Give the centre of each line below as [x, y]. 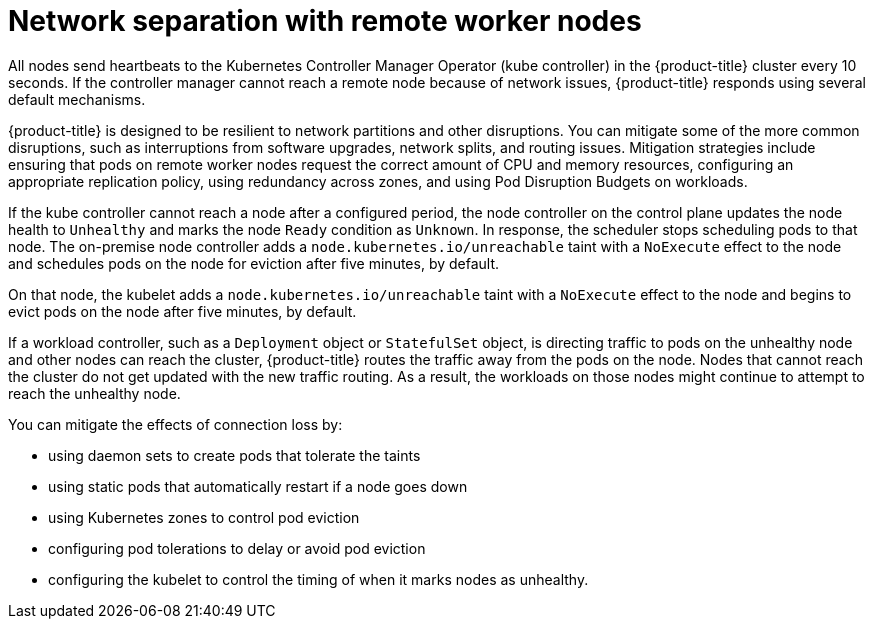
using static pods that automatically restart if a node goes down [258, 486]
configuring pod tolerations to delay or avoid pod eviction [237, 548]
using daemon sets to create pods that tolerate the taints [234, 455]
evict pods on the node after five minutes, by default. [182, 311]
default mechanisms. [77, 99]
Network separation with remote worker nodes [325, 21]
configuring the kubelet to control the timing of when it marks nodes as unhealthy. [318, 579]
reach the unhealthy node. [94, 393]
